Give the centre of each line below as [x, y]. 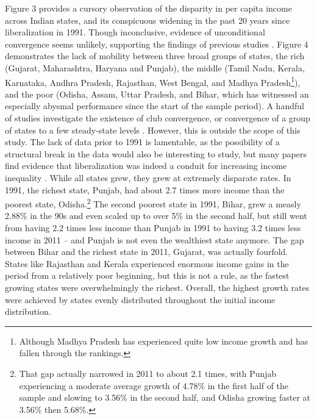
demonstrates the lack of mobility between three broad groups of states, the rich [155, 56]
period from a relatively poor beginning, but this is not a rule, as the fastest [147, 275]
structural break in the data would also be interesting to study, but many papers [156, 153]
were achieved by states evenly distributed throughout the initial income [140, 299]
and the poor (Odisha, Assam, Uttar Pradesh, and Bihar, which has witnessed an [157, 94]
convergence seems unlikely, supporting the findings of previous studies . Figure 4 [157, 44]
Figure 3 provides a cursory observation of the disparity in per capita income [148, 8]
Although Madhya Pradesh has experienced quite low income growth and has [164, 341]
